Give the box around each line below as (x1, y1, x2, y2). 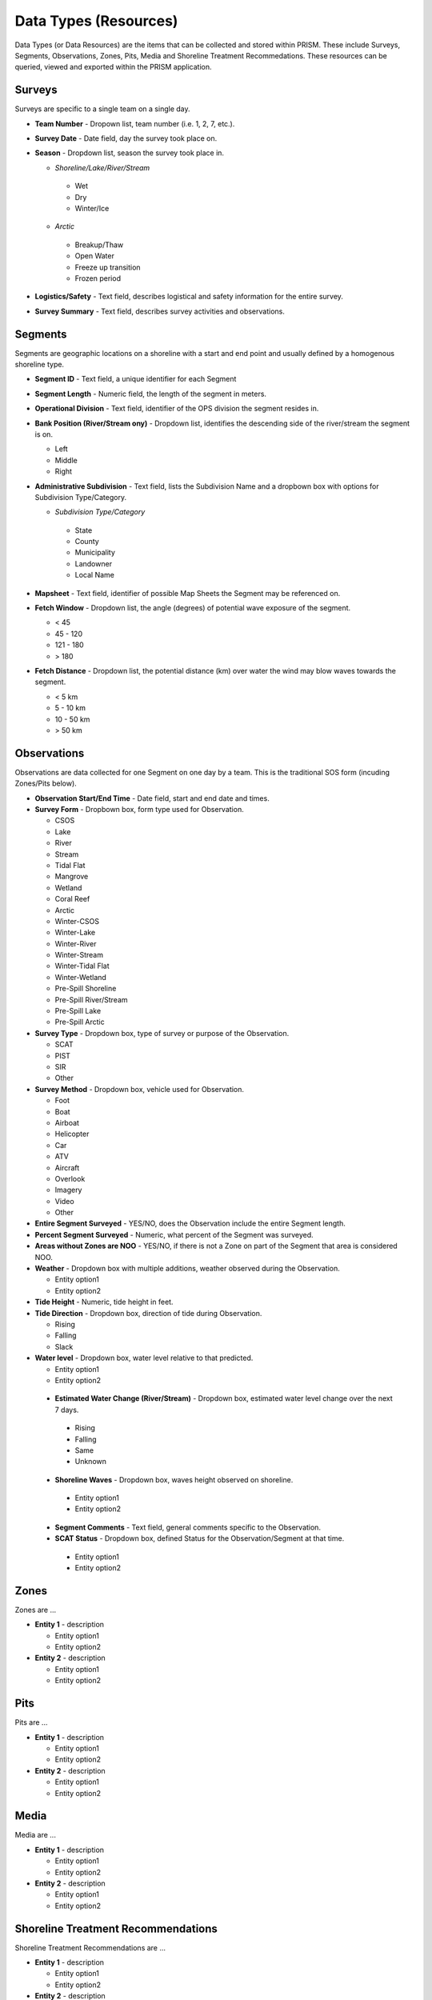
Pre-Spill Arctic (54, 1017, 105, 1027)
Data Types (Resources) (14, 12, 178, 30)
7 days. (54, 1405, 79, 1414)
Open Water (74, 251, 115, 261)
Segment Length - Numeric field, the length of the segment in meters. (34, 389, 267, 398)
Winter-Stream (54, 950, 104, 960)
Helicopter (54, 1129, 90, 1139)
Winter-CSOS (54, 916, 100, 926)
